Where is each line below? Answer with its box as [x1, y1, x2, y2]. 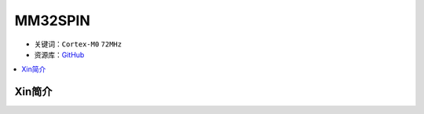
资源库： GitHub [34, 50, 85, 59]
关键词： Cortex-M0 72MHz [34, 39, 122, 49]
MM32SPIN [14, 12, 90, 29]
